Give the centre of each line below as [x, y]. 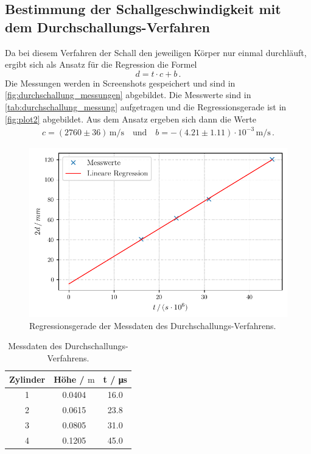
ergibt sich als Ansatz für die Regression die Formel [101, 64]
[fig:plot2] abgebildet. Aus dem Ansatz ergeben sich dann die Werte [131, 119]
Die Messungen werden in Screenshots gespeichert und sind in [120, 83]
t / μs [115, 379]
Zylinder [27, 379]
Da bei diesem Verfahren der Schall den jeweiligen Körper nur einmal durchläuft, [156, 52]
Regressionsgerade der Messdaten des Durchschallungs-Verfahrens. [153, 325]
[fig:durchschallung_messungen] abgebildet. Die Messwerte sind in [128, 95]
